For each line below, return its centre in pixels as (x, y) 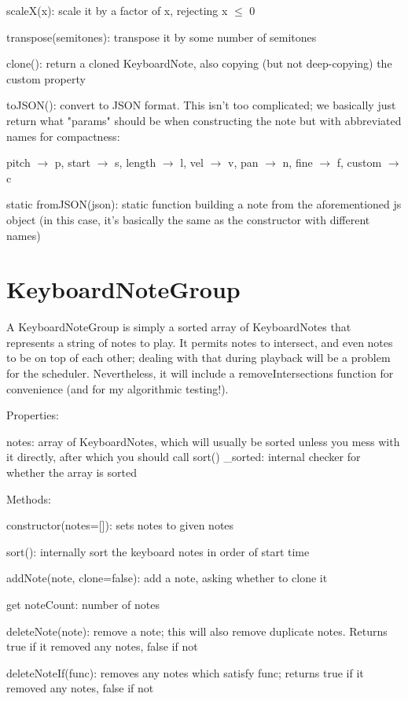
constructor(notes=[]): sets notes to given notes (120, 525)
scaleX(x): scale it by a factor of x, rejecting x (117, 10)
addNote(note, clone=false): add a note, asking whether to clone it (167, 578)
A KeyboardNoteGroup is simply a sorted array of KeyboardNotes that (179, 327)
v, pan (243, 162)
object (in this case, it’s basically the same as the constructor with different (188, 219)
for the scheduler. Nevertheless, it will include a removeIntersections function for (200, 373)
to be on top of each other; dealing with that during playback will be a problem (198, 358)
